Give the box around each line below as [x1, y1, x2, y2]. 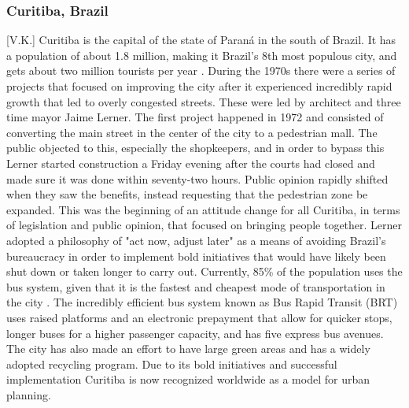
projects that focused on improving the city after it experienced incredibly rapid [6, 78, 392, 94]
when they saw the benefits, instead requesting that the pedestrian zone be [6, 186, 368, 202]
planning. [6, 386, 51, 402]
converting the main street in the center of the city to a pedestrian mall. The [6, 124, 378, 140]
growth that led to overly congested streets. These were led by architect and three [6, 93, 401, 109]
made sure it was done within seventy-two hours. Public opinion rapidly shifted [6, 170, 389, 187]
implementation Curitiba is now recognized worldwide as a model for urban [6, 371, 370, 388]
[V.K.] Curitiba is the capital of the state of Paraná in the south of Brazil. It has [6, 32, 396, 48]
